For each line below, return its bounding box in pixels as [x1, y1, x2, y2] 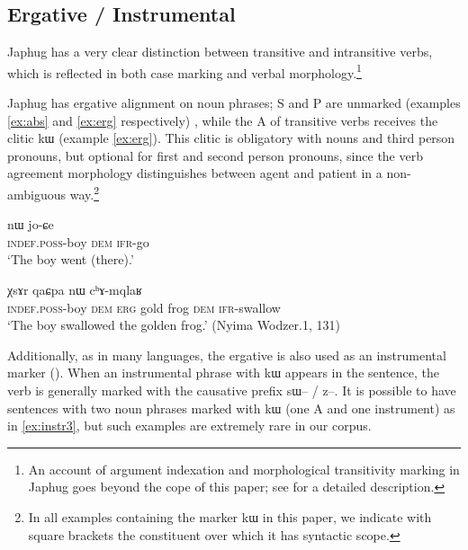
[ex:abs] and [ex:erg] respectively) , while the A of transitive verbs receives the [7, 111, 438, 129]
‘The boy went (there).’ [7, 250, 134, 269]
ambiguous [7, 184, 67, 203]
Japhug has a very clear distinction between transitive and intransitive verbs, [7, 42, 433, 61]
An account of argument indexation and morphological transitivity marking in [28, 459, 460, 478]
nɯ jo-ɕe [7, 215, 54, 234]
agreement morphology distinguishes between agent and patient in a [7, 164, 382, 182]
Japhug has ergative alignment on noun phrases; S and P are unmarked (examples [7, 93, 461, 112]
